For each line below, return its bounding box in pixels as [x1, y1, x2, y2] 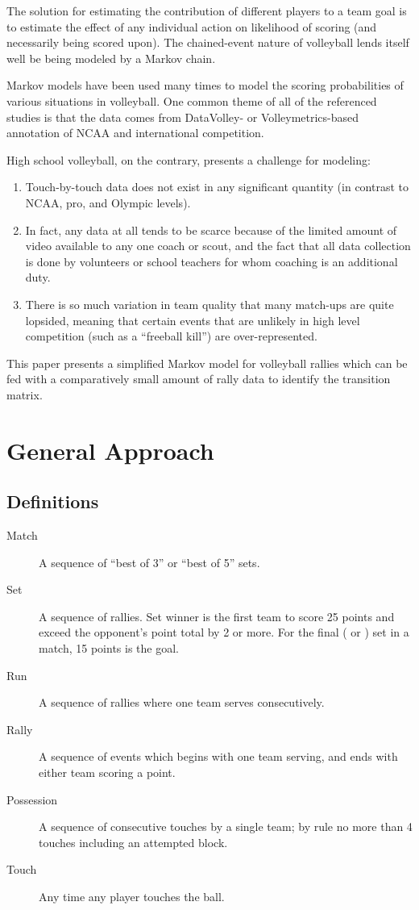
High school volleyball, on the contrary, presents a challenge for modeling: [6, 151, 371, 168]
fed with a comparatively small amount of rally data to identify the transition [6, 370, 391, 387]
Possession [6, 791, 58, 808]
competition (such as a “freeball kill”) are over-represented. [25, 328, 317, 344]
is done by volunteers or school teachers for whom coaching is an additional [25, 253, 398, 269]
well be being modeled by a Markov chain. [6, 49, 216, 66]
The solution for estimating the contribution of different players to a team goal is [6, 2, 407, 19]
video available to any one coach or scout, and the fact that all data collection [25, 237, 411, 254]
